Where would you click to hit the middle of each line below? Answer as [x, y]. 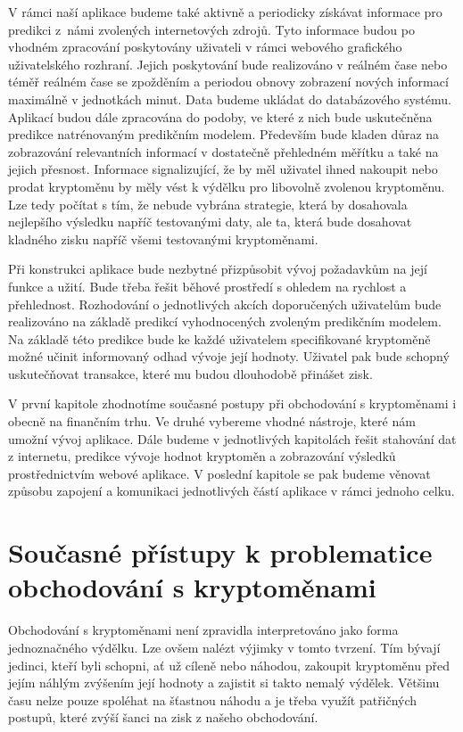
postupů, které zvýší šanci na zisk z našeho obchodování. [163, 717]
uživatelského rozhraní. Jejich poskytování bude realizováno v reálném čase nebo [228, 64]
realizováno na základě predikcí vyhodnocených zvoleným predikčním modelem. [225, 321]
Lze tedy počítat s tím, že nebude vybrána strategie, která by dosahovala [208, 204]
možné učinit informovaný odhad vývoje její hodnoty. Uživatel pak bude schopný [229, 356]
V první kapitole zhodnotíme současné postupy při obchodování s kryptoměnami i [232, 403]
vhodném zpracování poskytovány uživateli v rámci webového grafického [205, 47]
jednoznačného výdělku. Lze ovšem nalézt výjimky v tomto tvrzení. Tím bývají [224, 647]
